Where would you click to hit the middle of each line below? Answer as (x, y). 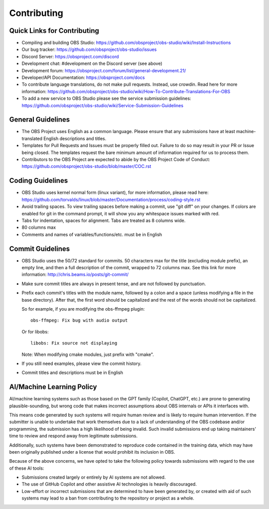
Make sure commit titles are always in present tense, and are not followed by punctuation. (114, 284)
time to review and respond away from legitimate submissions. (73, 436)
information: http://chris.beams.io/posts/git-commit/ (75, 275)
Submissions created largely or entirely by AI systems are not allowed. (94, 477)
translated (32, 138)
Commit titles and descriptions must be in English (72, 373)
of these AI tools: (27, 468)
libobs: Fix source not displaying (74, 343)
